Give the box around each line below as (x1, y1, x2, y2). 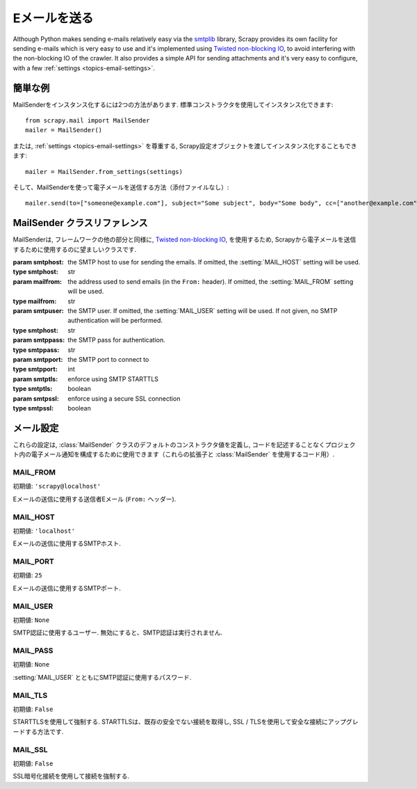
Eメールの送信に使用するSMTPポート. (13, 584, 122, 592)
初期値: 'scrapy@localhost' (13, 482, 101, 491)
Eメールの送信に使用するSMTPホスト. (13, 539, 122, 548)
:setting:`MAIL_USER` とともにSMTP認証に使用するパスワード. (13, 673, 192, 681)
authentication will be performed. (67, 317, 163, 325)
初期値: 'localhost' (13, 526, 76, 535)
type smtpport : (13, 365, 58, 374)
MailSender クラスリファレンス (13, 217, 148, 229)
